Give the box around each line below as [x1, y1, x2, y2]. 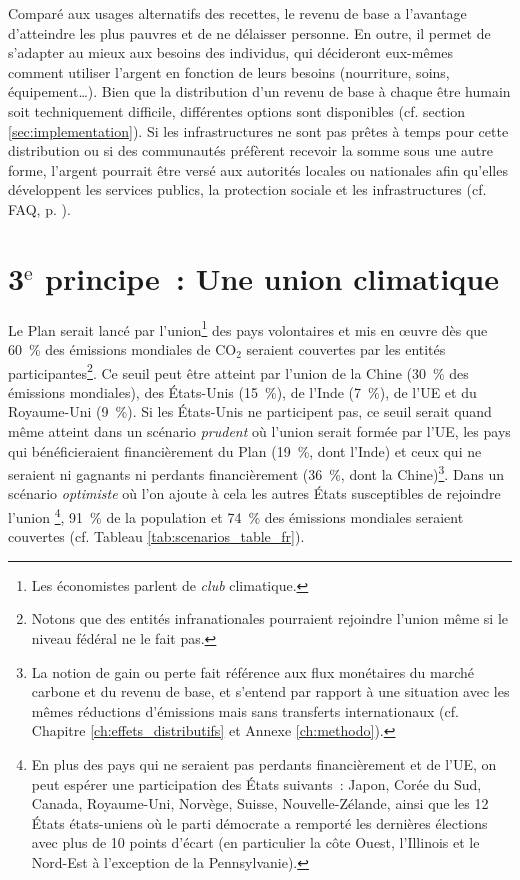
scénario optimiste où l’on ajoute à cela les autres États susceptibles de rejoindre [8, 483, 501, 504]
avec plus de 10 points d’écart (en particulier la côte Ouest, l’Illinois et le [31, 832, 480, 853]
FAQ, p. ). [8, 198, 71, 219]
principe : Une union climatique [45, 257, 499, 298]
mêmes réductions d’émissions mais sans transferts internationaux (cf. [31, 700, 459, 721]
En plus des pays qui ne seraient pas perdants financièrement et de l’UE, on [31, 753, 497, 774]
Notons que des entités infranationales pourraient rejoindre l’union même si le [31, 608, 509, 629]
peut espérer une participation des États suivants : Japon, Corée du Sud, [31, 773, 482, 794]
